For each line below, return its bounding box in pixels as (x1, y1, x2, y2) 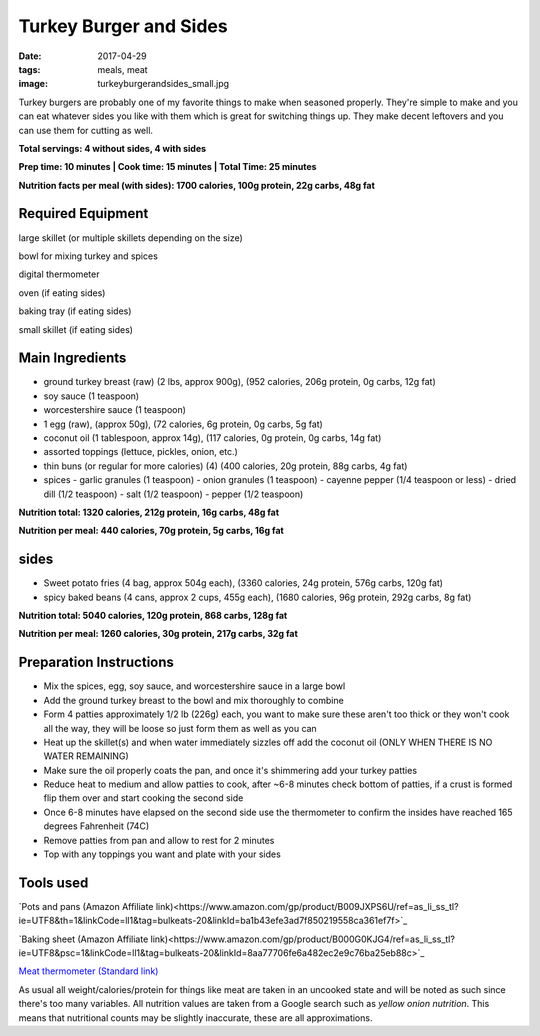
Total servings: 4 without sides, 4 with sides (18, 142, 207, 154)
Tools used (18, 874, 89, 891)
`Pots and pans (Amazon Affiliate (18, 900, 154, 912)
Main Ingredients (18, 350, 127, 367)
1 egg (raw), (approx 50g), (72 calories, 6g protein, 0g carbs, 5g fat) (43, 418, 324, 430)
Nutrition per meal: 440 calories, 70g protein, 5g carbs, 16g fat (18, 525, 284, 537)
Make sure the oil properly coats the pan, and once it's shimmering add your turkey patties (43, 764, 418, 776)
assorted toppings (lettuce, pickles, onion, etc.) (43, 446, 239, 458)
